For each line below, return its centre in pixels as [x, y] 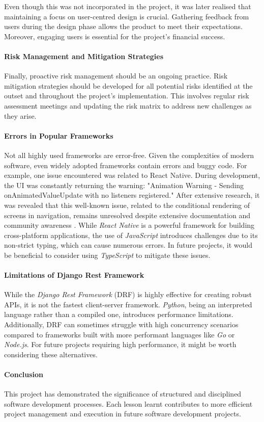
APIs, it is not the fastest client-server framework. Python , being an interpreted [128, 304]
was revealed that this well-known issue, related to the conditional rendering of [127, 205]
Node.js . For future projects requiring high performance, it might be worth [120, 344]
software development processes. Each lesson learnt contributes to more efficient [128, 403]
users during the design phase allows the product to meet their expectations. [123, 26]
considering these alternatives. [51, 354]
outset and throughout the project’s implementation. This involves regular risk [127, 96]
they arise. [20, 115]
